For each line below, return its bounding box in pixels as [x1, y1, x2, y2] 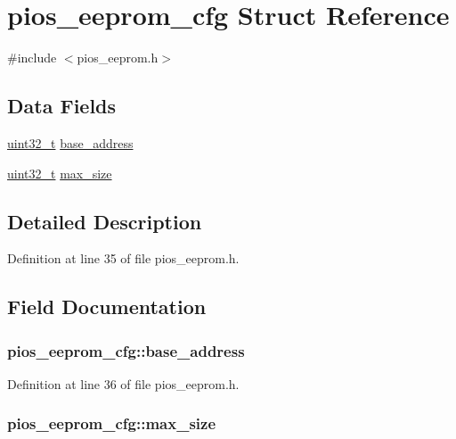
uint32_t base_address [7, 133, 134, 152]
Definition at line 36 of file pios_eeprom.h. [7, 374, 240, 393]
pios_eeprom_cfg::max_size [7, 412, 216, 435]
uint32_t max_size [7, 163, 112, 182]
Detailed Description [7, 207, 202, 235]
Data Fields [7, 92, 117, 120]
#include [7, 48, 57, 67]
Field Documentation [7, 293, 207, 320]
